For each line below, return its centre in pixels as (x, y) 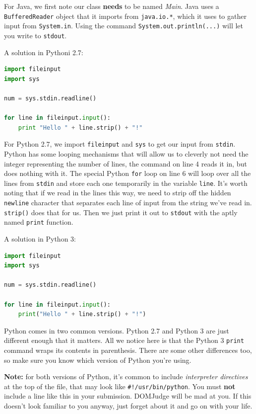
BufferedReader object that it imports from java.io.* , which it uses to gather (125, 16)
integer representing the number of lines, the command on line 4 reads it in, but (126, 163)
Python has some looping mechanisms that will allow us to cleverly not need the (126, 153)
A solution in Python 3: (40, 239)
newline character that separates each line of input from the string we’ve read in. (128, 203)
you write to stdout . (35, 35)
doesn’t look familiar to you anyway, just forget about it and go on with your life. (128, 406)
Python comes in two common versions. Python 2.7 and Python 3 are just (117, 330)
